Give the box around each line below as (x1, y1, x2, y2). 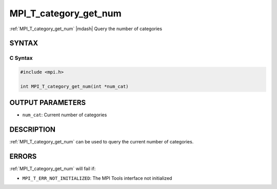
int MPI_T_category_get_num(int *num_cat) (20, 83, 129, 89)
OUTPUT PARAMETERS (9, 98, 86, 107)
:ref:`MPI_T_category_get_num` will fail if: (9, 165, 96, 172)
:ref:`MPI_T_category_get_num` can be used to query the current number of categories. (9, 139, 194, 145)
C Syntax (9, 54, 33, 61)
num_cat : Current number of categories (22, 112, 107, 118)
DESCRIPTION (9, 125, 56, 134)
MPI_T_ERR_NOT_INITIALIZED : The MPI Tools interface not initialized (22, 175, 172, 181)
